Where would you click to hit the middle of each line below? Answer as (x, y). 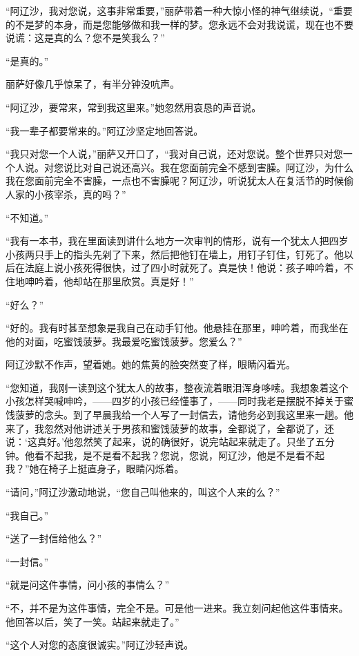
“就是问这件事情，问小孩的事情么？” (88, 585)
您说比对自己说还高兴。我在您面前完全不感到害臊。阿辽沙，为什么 (203, 167)
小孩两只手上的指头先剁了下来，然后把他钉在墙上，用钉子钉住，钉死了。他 (175, 254)
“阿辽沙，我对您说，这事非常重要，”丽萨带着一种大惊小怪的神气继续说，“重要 (179, 10)
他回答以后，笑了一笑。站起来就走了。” (93, 621)
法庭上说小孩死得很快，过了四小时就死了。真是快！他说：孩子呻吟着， (184, 268)
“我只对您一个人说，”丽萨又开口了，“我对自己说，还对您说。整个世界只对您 (174, 154)
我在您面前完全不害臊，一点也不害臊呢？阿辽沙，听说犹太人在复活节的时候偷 (179, 181)
